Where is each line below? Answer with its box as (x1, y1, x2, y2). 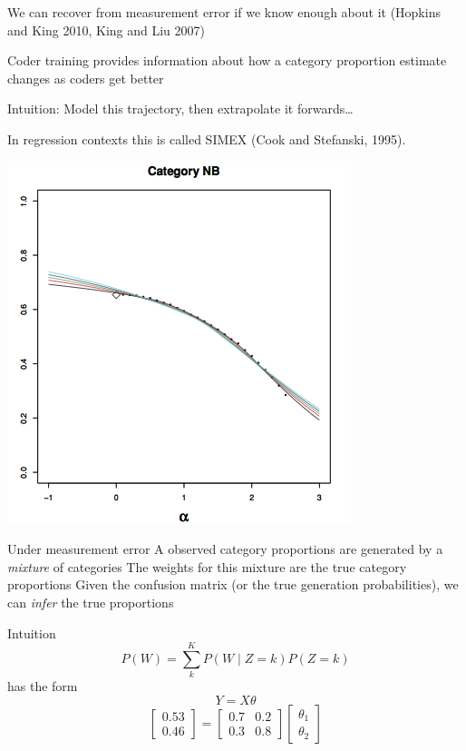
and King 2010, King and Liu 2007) (7, 20, 206, 39)
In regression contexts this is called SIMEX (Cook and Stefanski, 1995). (7, 129, 406, 148)
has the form (7, 677, 78, 696)
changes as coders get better (7, 68, 164, 87)
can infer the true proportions (7, 592, 174, 611)
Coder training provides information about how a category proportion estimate (7, 51, 447, 70)
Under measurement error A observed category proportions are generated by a (7, 539, 443, 558)
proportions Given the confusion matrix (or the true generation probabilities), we (7, 575, 459, 594)
